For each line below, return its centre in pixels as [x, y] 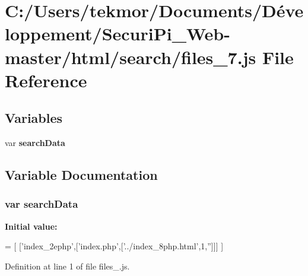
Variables [34, 118]
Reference [46, 80]
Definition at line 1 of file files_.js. [67, 266]
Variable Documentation [81, 175]
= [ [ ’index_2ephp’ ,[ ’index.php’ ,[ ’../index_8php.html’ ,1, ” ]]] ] [114, 246]
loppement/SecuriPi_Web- [118, 34]
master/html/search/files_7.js [131, 57]
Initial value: [31, 226]
